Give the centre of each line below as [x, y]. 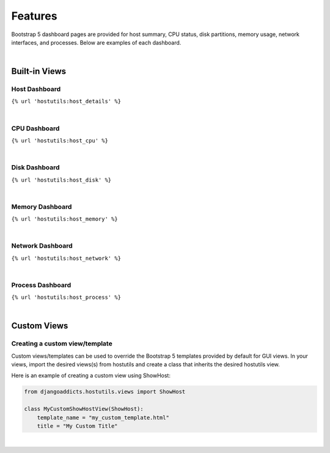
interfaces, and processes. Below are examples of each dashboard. [96, 42]
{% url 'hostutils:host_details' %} [66, 101]
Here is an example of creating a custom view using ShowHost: [91, 375]
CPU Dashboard [35, 128]
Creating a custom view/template [62, 344]
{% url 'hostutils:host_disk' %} [61, 180]
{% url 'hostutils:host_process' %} [66, 297]
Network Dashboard [42, 246]
